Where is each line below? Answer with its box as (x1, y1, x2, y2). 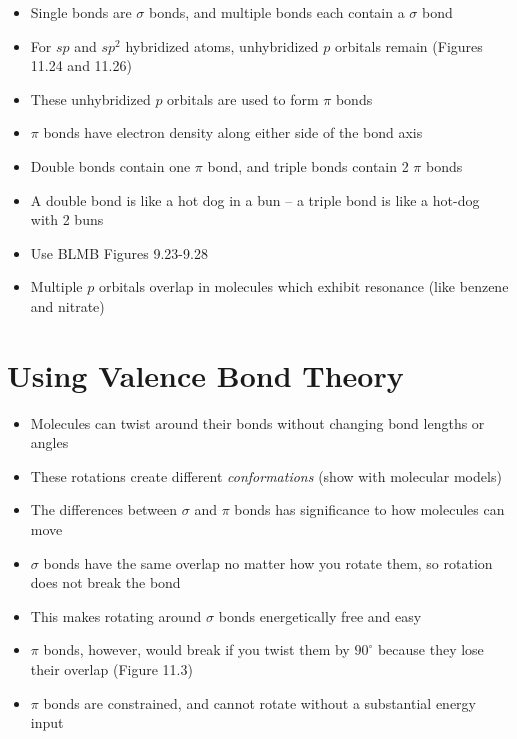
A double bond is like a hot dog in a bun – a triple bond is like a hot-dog (30, 189, 480, 210)
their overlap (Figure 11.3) (30, 659, 193, 679)
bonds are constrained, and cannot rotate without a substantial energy (43, 692, 476, 713)
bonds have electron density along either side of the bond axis (43, 122, 423, 143)
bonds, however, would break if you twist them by (43, 639, 350, 660)
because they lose (377, 639, 484, 660)
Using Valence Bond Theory (7, 354, 404, 395)
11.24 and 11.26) (30, 55, 132, 76)
